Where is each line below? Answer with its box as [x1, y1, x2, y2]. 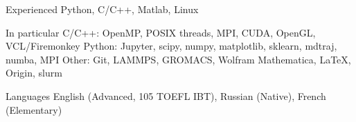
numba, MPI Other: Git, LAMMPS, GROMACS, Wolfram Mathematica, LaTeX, [6, 52, 351, 66]
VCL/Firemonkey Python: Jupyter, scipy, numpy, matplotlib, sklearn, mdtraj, [6, 39, 337, 53]
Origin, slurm [6, 65, 62, 80]
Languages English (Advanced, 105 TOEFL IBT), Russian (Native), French [6, 88, 326, 103]
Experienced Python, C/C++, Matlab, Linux [6, 2, 199, 16]
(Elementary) [6, 102, 62, 116]
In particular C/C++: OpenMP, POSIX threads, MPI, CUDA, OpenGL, [6, 25, 316, 39]
